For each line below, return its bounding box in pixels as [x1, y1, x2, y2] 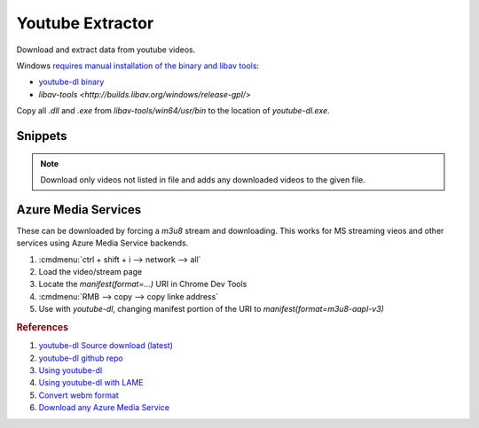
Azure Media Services [16, 202, 142, 217]
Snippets [16, 128, 67, 144]
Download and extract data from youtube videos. [16, 44, 196, 55]
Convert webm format [38, 390, 119, 401]
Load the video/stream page [38, 266, 142, 276]
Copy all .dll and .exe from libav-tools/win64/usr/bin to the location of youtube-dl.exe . [16, 105, 330, 116]
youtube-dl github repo [38, 353, 123, 363]
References [16, 321, 69, 333]
